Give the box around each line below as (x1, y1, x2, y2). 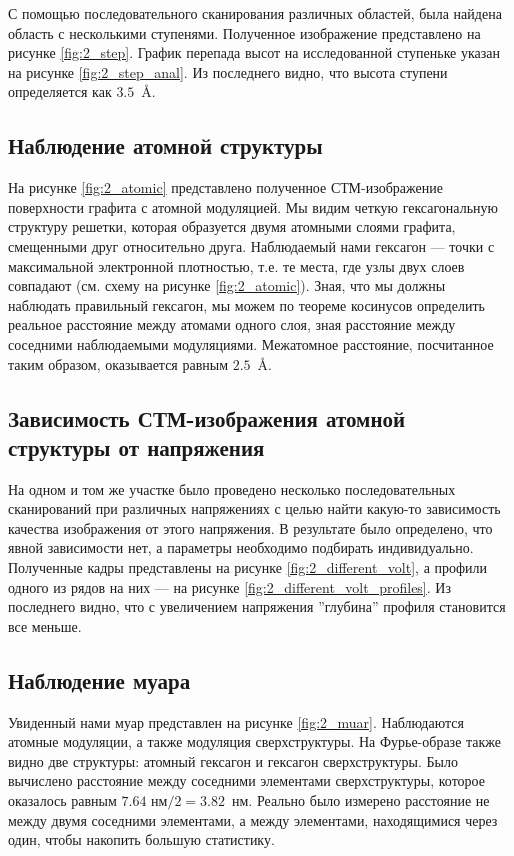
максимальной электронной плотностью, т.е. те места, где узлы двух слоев (8, 255, 465, 276)
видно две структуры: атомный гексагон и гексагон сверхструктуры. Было (8, 750, 458, 771)
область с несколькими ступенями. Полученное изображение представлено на (8, 22, 481, 43)
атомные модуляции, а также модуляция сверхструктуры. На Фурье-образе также (8, 731, 502, 752)
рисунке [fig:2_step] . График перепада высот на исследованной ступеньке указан (8, 42, 501, 63)
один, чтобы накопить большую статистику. (8, 829, 275, 850)
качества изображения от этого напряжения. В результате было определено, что (8, 517, 493, 538)
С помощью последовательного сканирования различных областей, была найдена (8, 3, 502, 23)
